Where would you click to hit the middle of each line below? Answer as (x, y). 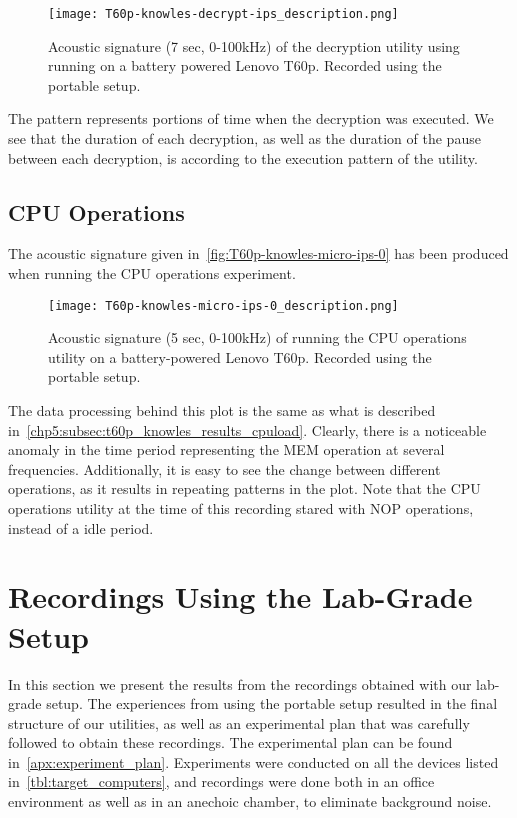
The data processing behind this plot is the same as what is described (222, 410)
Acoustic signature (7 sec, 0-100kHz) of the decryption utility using (254, 45)
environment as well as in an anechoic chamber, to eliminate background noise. (250, 801)
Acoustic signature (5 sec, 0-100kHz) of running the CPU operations (257, 337)
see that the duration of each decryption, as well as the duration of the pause (244, 138)
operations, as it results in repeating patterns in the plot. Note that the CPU (244, 488)
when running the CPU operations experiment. (152, 273)
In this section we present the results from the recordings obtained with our (240, 683)
